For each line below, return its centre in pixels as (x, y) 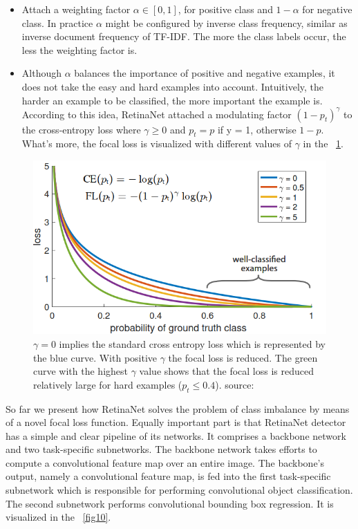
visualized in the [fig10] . (58, 517)
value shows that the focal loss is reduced (226, 371)
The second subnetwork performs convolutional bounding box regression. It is (170, 503)
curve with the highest (81, 371)
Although (41, 73)
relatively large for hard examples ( (108, 384)
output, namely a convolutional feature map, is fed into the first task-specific (168, 476)
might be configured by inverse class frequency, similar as (226, 22)
